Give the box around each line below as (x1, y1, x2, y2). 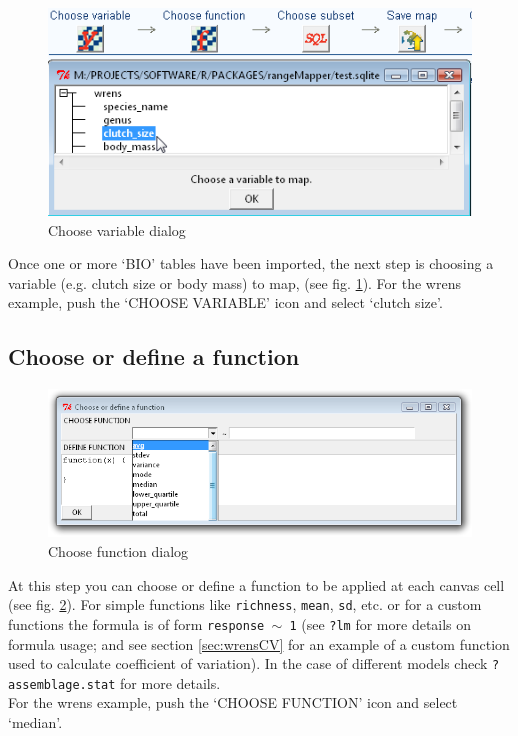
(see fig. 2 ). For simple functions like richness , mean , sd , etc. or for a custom (8, 594, 482, 615)
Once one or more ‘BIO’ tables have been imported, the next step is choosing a (8, 253, 494, 274)
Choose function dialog (48, 541, 189, 562)
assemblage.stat (8, 677, 116, 692)
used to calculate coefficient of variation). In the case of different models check (8, 653, 488, 674)
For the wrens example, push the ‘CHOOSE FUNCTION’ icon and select (8, 692, 458, 713)
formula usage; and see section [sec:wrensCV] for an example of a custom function (8, 633, 510, 654)
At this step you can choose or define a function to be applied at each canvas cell (8, 574, 505, 595)
